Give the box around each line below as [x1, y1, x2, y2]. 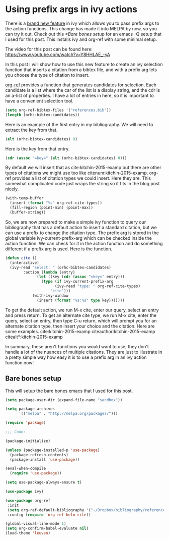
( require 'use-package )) [10, 471, 62, 476]
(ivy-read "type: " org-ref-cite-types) [54, 284, 141, 289]
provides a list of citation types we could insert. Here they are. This [12, 175, 151, 181]
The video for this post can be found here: [5, 46, 93, 52]
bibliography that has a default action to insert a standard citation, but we [5, 224, 157, 230]
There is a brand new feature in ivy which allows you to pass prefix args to [5, 20, 159, 26]
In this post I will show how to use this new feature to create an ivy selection [5, 61, 163, 67]
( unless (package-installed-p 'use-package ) [5, 448, 100, 453]
